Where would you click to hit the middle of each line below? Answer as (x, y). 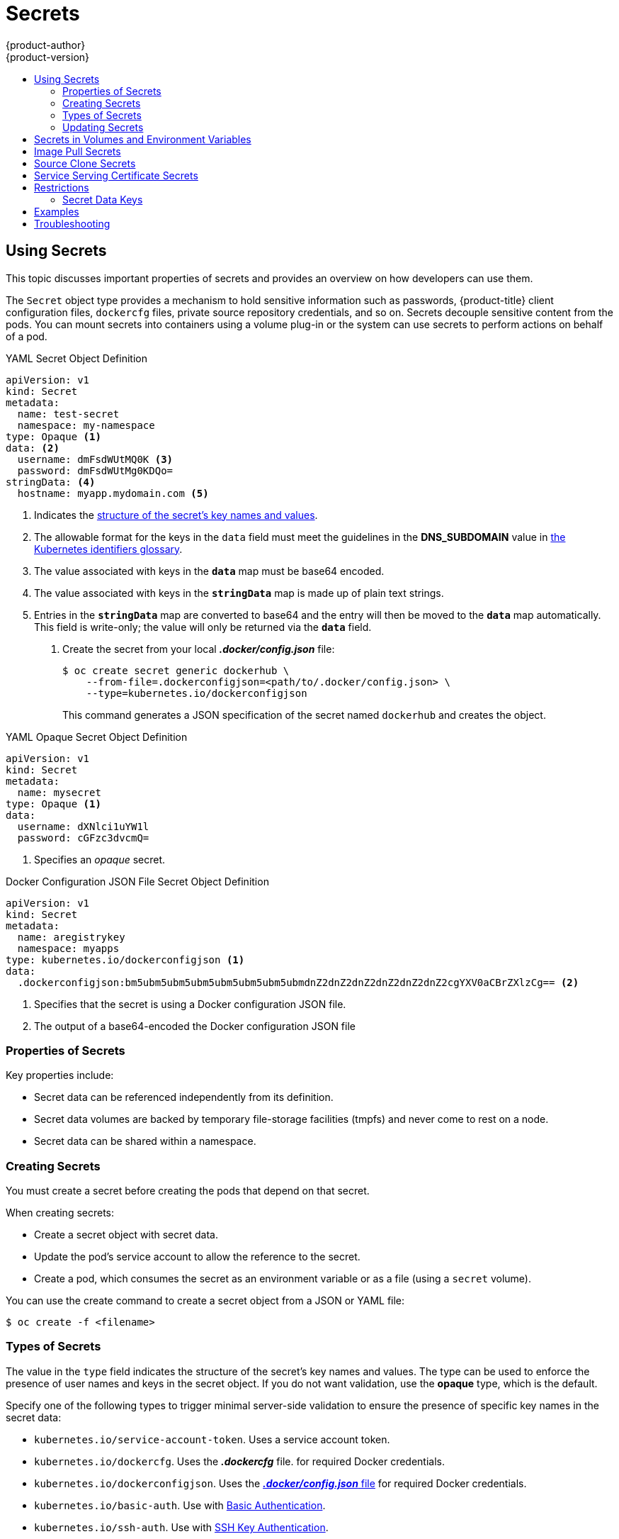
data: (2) (33, 448)
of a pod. (27, 336)
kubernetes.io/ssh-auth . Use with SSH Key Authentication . (181, 1527)
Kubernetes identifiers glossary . (108, 549)
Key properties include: (60, 1075)
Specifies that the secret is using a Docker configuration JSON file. (190, 1004)
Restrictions (62, 187)
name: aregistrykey (71, 937)
